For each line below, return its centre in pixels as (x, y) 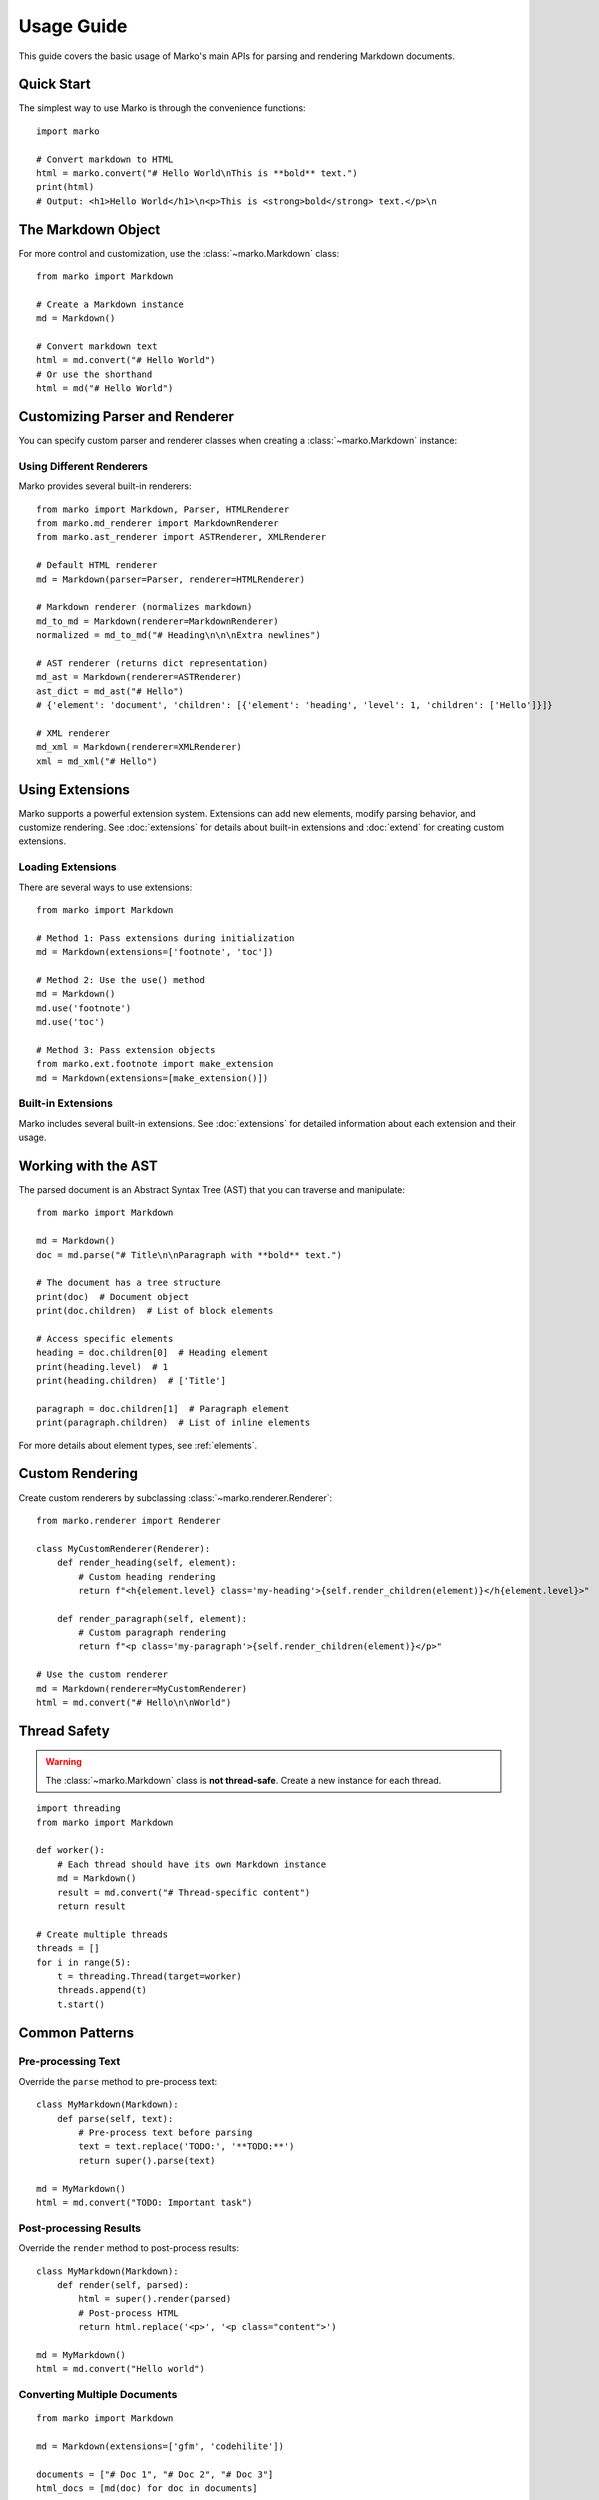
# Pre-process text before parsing (165, 2133)
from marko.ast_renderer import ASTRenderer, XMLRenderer (181, 537)
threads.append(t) (102, 1990)
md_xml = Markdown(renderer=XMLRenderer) (139, 747)
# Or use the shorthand (94, 374)
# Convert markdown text (97, 346)
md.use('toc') (70, 1022)
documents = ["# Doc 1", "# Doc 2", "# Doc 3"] (155, 2474)
